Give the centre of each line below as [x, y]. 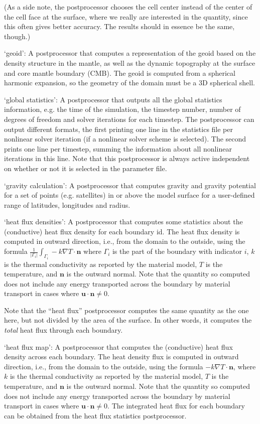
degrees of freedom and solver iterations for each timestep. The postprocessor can [129, 119]
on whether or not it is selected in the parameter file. [86, 168]
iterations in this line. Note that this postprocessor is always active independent [127, 158]
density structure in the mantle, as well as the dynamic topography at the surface [130, 62]
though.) [17, 36]
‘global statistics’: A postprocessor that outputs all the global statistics [113, 99]
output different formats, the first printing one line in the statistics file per [118, 129]
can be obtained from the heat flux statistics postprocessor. [95, 415]
